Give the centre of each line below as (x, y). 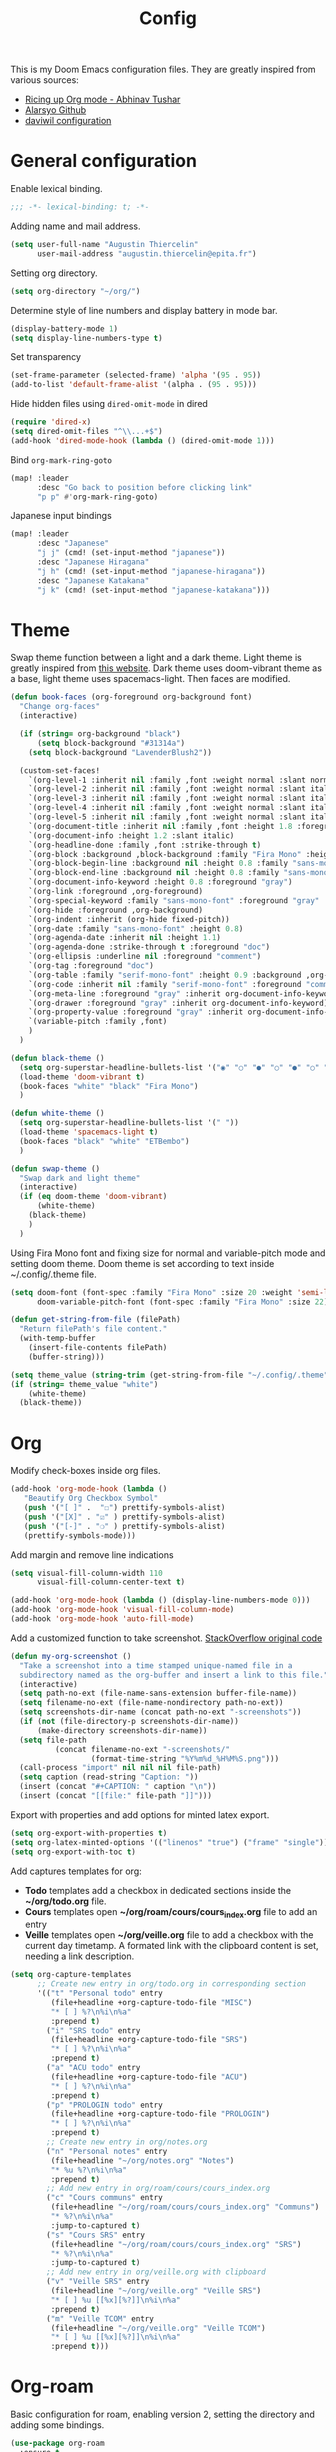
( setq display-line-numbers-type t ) (86, 338)
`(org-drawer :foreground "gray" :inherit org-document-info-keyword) (178, 1003)
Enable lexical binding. (56, 189)
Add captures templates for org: (76, 1871)
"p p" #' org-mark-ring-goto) (97, 497)
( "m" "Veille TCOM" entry (100, 2318)
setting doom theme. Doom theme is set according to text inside (142, 1263)
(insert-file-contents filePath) (98, 1348)
